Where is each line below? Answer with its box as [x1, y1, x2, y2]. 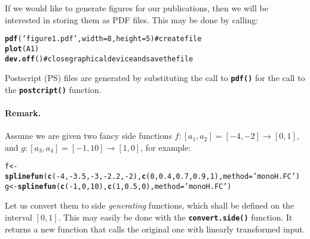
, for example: [140, 141, 191, 153]
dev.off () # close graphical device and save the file [5, 54, 194, 63]
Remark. [5, 107, 41, 119]
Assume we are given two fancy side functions [5, 129, 172, 142]
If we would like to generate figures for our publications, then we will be [5, 2, 268, 14]
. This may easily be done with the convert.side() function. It [58, 211, 293, 224]
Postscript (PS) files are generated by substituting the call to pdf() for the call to [5, 72, 305, 84]
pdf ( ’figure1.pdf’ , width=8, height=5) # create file [5, 35, 202, 44]
